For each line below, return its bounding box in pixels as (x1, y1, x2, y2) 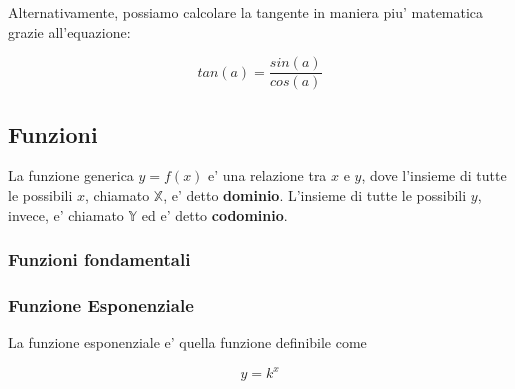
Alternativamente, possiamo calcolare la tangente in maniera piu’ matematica (8, 2, 484, 22)
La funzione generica (8, 165, 134, 186)
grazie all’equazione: (8, 21, 131, 42)
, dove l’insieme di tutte (361, 165, 507, 186)
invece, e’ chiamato (8, 204, 124, 225)
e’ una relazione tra (208, 165, 327, 186)
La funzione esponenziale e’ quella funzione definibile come (8, 332, 367, 353)
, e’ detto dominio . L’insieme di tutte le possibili (163, 185, 467, 206)
